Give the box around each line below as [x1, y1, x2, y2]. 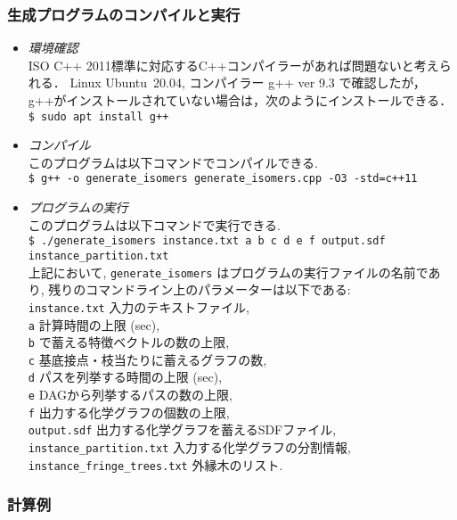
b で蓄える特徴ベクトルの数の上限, [28, 333, 230, 351]
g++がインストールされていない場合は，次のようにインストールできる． [28, 91, 453, 109]
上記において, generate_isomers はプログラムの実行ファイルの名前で [28, 262, 428, 281]
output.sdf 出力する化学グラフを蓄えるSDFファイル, [28, 420, 337, 439]
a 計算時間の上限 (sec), [28, 315, 160, 334]
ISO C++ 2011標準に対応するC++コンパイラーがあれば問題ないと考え [28, 55, 439, 74]
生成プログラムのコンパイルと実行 [7, 3, 241, 25]
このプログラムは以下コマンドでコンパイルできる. [28, 153, 318, 171]
